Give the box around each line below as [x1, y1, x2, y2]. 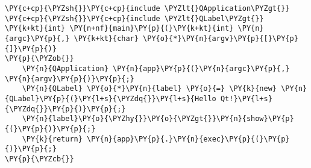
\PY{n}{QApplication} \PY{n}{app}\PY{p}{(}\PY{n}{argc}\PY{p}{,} [22, 64, 290, 73]
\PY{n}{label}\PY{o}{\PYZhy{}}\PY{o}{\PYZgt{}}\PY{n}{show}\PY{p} [22, 114, 294, 123]
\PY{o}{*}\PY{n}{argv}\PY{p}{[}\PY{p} [143, 34, 298, 43]
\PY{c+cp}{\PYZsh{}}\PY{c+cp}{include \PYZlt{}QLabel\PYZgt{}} [5, 14, 264, 23]
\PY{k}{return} [22, 134, 83, 143]
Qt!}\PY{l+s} [220, 94, 272, 103]
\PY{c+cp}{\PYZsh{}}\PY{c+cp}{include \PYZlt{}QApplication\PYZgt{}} [5, 4, 290, 13]
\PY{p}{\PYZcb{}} [5, 154, 74, 163]
